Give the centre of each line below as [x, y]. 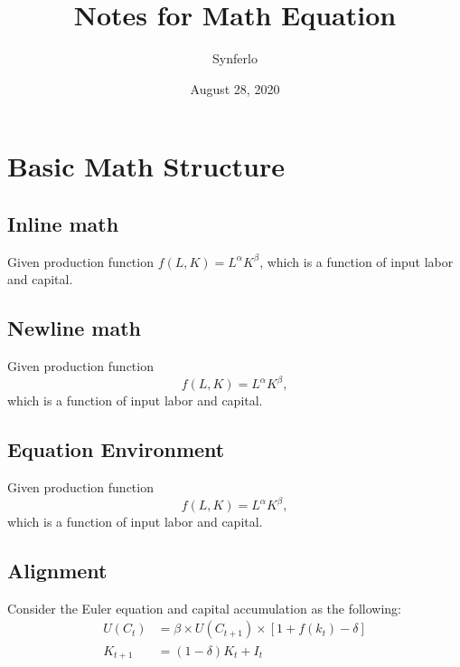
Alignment [57, 571]
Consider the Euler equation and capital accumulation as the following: [205, 608]
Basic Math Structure [146, 166]
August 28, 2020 [235, 88]
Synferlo [235, 58]
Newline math [75, 328]
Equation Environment [116, 449]
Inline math [63, 223]
